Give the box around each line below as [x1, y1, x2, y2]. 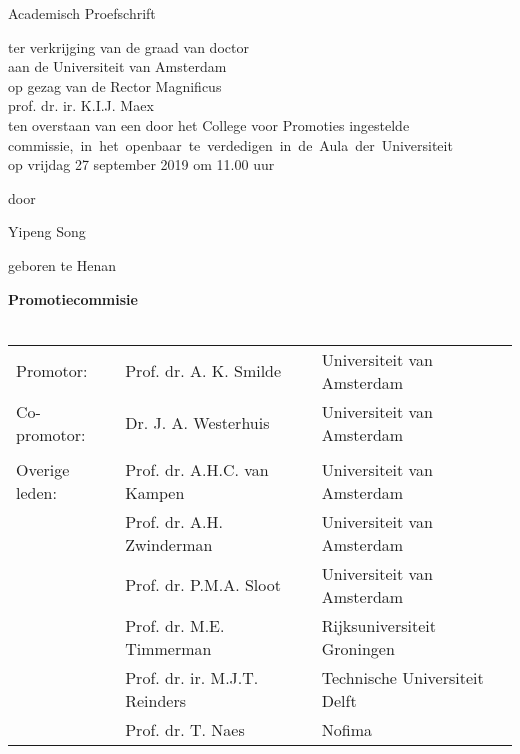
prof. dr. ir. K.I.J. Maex [8, 95, 154, 116]
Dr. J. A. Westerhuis [125, 411, 270, 435]
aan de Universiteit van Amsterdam [8, 56, 227, 77]
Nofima [321, 717, 372, 741]
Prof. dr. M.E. [125, 613, 225, 637]
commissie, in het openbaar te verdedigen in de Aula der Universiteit [8, 134, 453, 155]
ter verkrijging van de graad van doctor [8, 36, 249, 57]
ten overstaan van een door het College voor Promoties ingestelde [8, 114, 410, 135]
